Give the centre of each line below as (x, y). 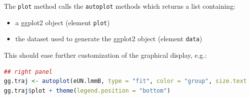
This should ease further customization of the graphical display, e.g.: (105, 55)
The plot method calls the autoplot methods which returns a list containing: (120, 6)
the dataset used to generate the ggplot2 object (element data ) (109, 39)
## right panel (28, 72)
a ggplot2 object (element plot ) (62, 22)
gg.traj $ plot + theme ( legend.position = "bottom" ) (87, 90)
